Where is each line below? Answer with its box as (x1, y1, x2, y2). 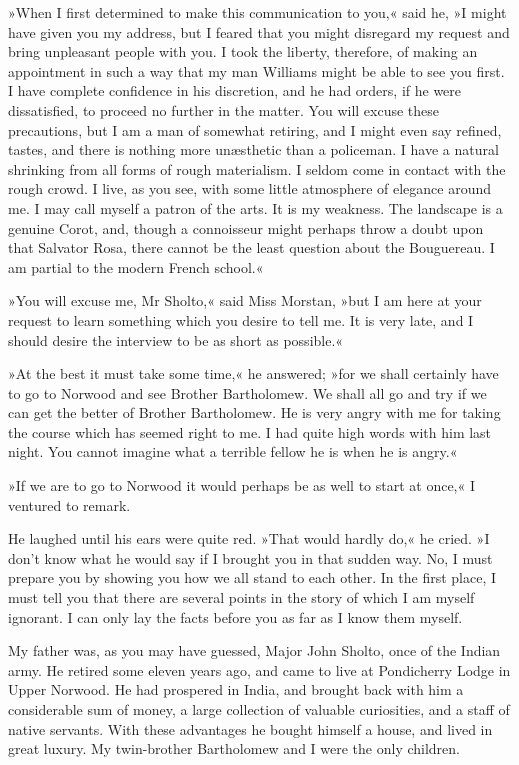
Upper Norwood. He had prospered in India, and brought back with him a (8, 679, 464, 700)
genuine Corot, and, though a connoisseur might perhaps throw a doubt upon (8, 217, 484, 238)
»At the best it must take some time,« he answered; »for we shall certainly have (8, 363, 499, 384)
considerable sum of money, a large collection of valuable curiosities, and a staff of (8, 699, 510, 719)
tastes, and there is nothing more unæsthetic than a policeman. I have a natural (8, 139, 499, 160)
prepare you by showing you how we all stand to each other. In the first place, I (8, 567, 497, 588)
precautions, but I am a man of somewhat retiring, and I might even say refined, (8, 119, 502, 140)
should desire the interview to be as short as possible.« (8, 329, 344, 350)
